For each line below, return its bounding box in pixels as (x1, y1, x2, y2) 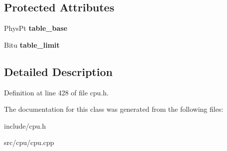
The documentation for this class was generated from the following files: (4, 104, 224, 114)
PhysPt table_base (4, 23, 68, 33)
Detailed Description (4, 64, 113, 79)
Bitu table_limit (4, 39, 60, 50)
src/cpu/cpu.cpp (4, 137, 54, 148)
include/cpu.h (4, 120, 46, 131)
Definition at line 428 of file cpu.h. (4, 87, 109, 97)
